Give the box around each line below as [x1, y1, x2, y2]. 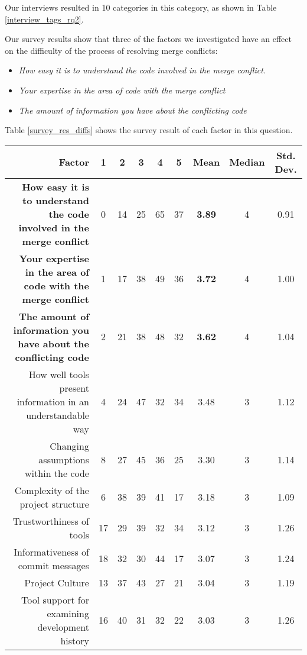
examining [47, 606, 89, 620]
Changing [50, 438, 89, 453]
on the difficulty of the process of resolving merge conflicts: [5, 44, 218, 56]
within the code [25, 466, 89, 480]
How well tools [28, 367, 89, 381]
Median [229, 155, 265, 169]
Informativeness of [14, 544, 89, 559]
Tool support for [21, 592, 89, 606]
